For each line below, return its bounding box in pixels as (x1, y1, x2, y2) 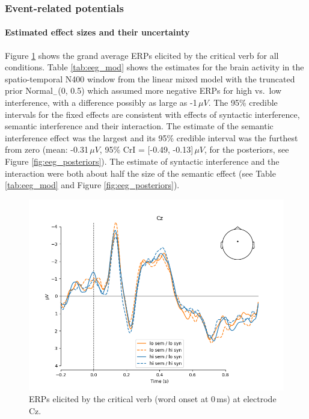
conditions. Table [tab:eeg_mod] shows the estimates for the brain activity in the (5, 61, 304, 73)
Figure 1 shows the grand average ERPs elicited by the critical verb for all (5, 49, 279, 61)
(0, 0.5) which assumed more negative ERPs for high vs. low (58, 84, 282, 97)
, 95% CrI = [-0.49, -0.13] (99, 143, 194, 156)
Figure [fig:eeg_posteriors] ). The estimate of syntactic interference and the (5, 154, 280, 167)
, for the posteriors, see (204, 143, 289, 156)
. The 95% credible (208, 96, 278, 109)
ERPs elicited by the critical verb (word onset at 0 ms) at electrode (29, 393, 277, 405)
